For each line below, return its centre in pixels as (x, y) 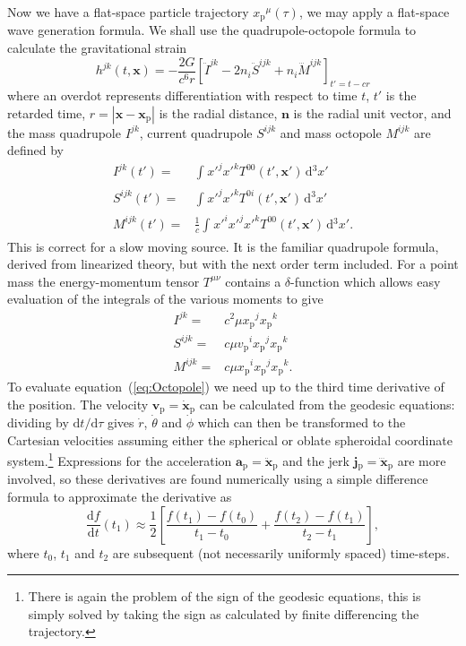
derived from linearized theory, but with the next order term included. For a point (233, 264)
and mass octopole (331, 132)
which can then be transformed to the (302, 422)
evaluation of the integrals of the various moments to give (165, 299)
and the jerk (316, 460)
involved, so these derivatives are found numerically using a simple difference (218, 479)
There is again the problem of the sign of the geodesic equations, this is (224, 596)
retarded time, (47, 112)
